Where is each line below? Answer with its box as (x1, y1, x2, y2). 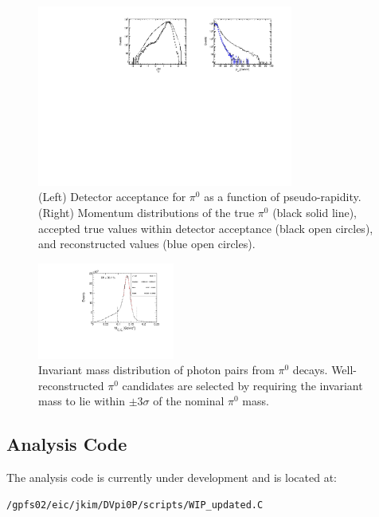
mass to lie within (38, 393, 126, 409)
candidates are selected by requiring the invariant (122, 377, 363, 393)
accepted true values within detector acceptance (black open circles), (38, 219, 373, 236)
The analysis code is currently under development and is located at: (6, 469, 337, 486)
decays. (292, 361, 328, 378)
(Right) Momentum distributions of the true (38, 203, 255, 220)
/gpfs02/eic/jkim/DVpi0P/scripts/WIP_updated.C (6, 499, 264, 511)
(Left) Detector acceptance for (38, 188, 186, 205)
